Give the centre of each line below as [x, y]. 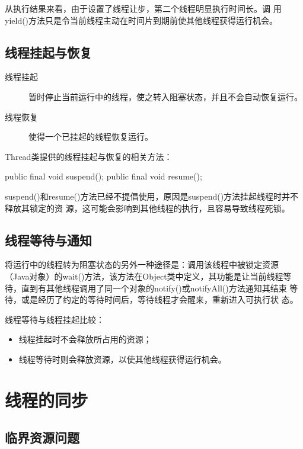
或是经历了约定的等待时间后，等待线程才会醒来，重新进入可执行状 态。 [160, 299]
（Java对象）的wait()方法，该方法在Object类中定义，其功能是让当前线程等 [148, 276]
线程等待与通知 [48, 240]
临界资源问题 [42, 437]
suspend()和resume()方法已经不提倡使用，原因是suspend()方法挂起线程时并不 [152, 196]
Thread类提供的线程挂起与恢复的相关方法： [89, 156]
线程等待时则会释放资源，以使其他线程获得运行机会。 [122, 359]
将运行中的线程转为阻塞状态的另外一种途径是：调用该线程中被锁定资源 [142, 264]
